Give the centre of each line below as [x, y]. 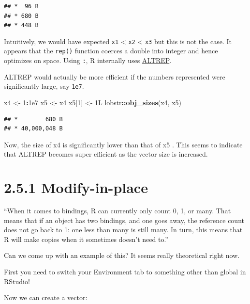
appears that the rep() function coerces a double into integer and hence [111, 51]
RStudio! [17, 281]
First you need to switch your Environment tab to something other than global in [125, 272]
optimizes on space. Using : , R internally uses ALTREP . [88, 60]
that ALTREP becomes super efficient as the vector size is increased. [106, 154]
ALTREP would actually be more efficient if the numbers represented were [115, 76]
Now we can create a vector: [46, 297]
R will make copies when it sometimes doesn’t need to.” [86, 239]
